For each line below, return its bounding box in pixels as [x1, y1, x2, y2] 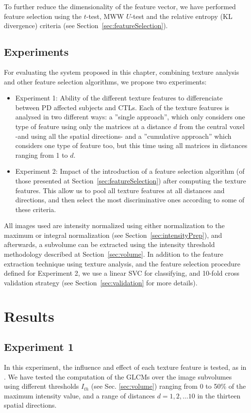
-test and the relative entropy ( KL [131, 11, 233, 21]
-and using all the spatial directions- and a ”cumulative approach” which [15, 131, 232, 141]
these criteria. [15, 204, 56, 214]
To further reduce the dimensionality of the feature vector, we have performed [4, 1, 236, 11]
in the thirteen [197, 390, 241, 400]
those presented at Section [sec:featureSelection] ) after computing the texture [15, 175, 246, 185]
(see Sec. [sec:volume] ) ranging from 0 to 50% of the [91, 381, 246, 391]
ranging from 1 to [15, 149, 68, 160]
